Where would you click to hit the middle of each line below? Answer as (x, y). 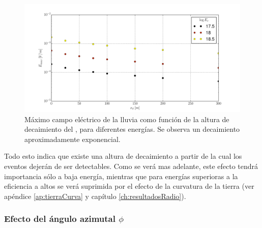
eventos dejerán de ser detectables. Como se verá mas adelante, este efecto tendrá (131, 166)
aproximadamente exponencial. (72, 139)
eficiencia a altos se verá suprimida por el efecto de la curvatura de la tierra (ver (129, 186)
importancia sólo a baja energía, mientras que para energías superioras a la (121, 176)
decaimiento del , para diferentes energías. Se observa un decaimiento (132, 129)
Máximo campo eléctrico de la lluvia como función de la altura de (127, 119)
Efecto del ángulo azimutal (60, 219)
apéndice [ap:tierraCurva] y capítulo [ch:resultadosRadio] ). (95, 196)
